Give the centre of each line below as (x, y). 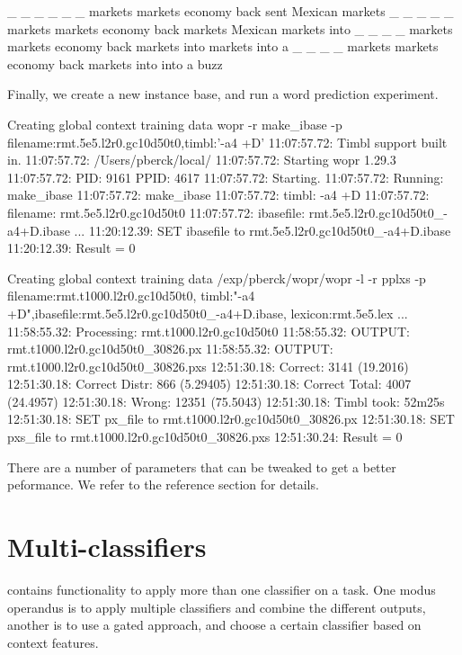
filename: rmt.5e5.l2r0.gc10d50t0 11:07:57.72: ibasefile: (156, 212)
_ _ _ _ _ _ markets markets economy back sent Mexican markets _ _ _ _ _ (231, 11)
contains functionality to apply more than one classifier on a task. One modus (222, 589)
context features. (53, 642)
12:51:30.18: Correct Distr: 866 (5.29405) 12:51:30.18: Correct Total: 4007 (209, 384)
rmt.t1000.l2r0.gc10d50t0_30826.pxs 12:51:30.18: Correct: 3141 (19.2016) (208, 366)
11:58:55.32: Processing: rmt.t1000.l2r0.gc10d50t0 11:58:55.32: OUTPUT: (209, 331)
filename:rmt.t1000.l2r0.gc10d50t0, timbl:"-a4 (131, 296)
